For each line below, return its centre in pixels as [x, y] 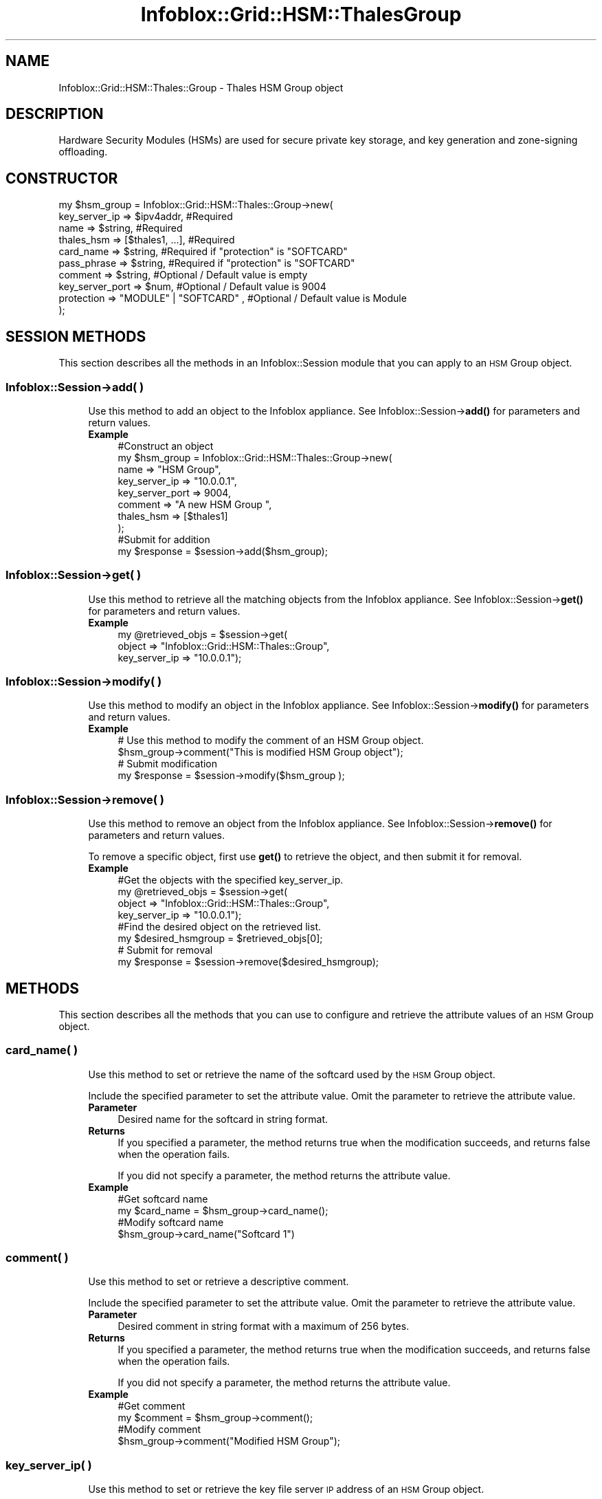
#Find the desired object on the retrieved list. [219, 927]
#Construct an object [166, 446]
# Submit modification [168, 764]
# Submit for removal [165, 950]
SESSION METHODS [76, 336]
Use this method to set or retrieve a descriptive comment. [219, 1282]
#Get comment [152, 1406]
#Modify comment [159, 1430]
